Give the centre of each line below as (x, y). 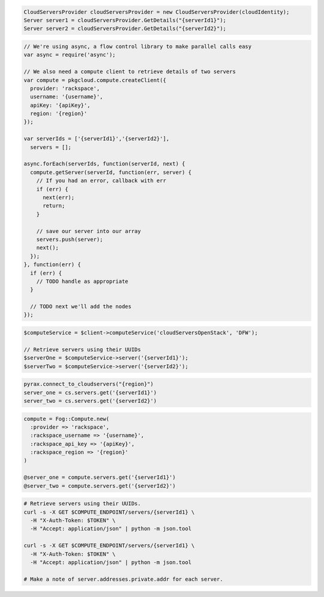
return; (54, 206)
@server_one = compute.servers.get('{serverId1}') (100, 477)
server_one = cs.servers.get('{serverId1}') (90, 392)
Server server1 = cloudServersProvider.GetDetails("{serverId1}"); (125, 20)
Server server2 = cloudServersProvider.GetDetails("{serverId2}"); (125, 29)
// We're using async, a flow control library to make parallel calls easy (138, 46)
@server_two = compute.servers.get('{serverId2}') (100, 486)
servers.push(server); (70, 239)
